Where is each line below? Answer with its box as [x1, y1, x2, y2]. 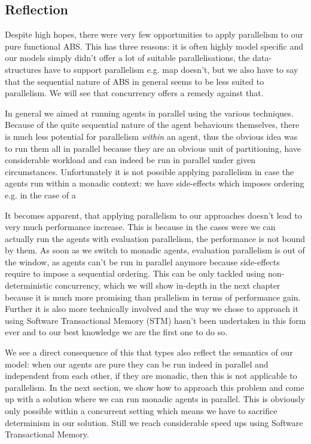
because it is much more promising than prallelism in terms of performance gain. [5, 290, 301, 303]
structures [5, 63, 41, 75]
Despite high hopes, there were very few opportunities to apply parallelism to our [5, 28, 303, 41]
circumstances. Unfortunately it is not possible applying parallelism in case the [5, 165, 294, 177]
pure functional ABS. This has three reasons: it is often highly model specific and [5, 39, 303, 52]
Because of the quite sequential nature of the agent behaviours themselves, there [5, 118, 300, 131]
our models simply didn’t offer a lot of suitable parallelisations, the [5, 51, 250, 64]
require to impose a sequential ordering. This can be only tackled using [5, 267, 266, 280]
